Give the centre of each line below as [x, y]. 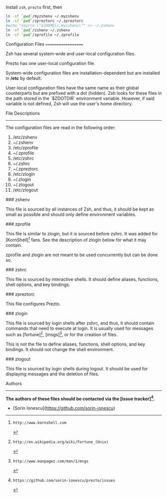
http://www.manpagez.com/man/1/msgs [51, 461]
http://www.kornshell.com [39, 423]
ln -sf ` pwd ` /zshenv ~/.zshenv [38, 30]
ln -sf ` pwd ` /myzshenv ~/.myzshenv [42, 16]
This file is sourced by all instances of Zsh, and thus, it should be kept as [80, 209]
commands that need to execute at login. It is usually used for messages [80, 328]
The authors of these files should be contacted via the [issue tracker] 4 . [80, 398]
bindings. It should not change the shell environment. [60, 349]
